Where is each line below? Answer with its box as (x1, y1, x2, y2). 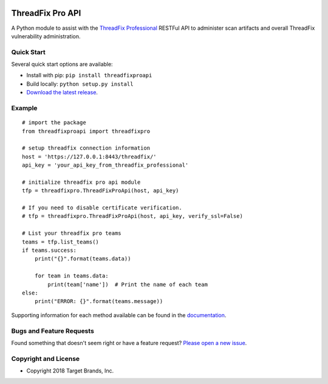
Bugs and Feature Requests (11, 326, 94, 335)
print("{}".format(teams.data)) (34, 256, 131, 262)
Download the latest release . (26, 89, 98, 96)
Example (11, 103, 38, 112)
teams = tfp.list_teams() (22, 238, 100, 245)
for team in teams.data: (34, 273, 109, 279)
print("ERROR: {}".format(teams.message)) (34, 298, 163, 305)
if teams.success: (22, 247, 77, 254)
